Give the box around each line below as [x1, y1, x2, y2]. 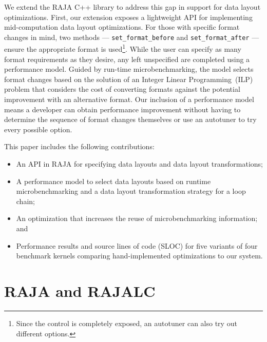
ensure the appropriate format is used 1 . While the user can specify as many [4, 42, 241, 54]
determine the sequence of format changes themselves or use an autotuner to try [4, 114, 257, 125]
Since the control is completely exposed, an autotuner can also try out [16, 317, 237, 328]
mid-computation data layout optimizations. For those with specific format [4, 22, 240, 32]
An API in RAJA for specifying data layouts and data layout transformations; [16, 158, 263, 169]
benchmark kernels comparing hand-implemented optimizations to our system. [16, 250, 263, 261]
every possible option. [4, 124, 72, 134]
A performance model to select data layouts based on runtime [16, 175, 211, 186]
